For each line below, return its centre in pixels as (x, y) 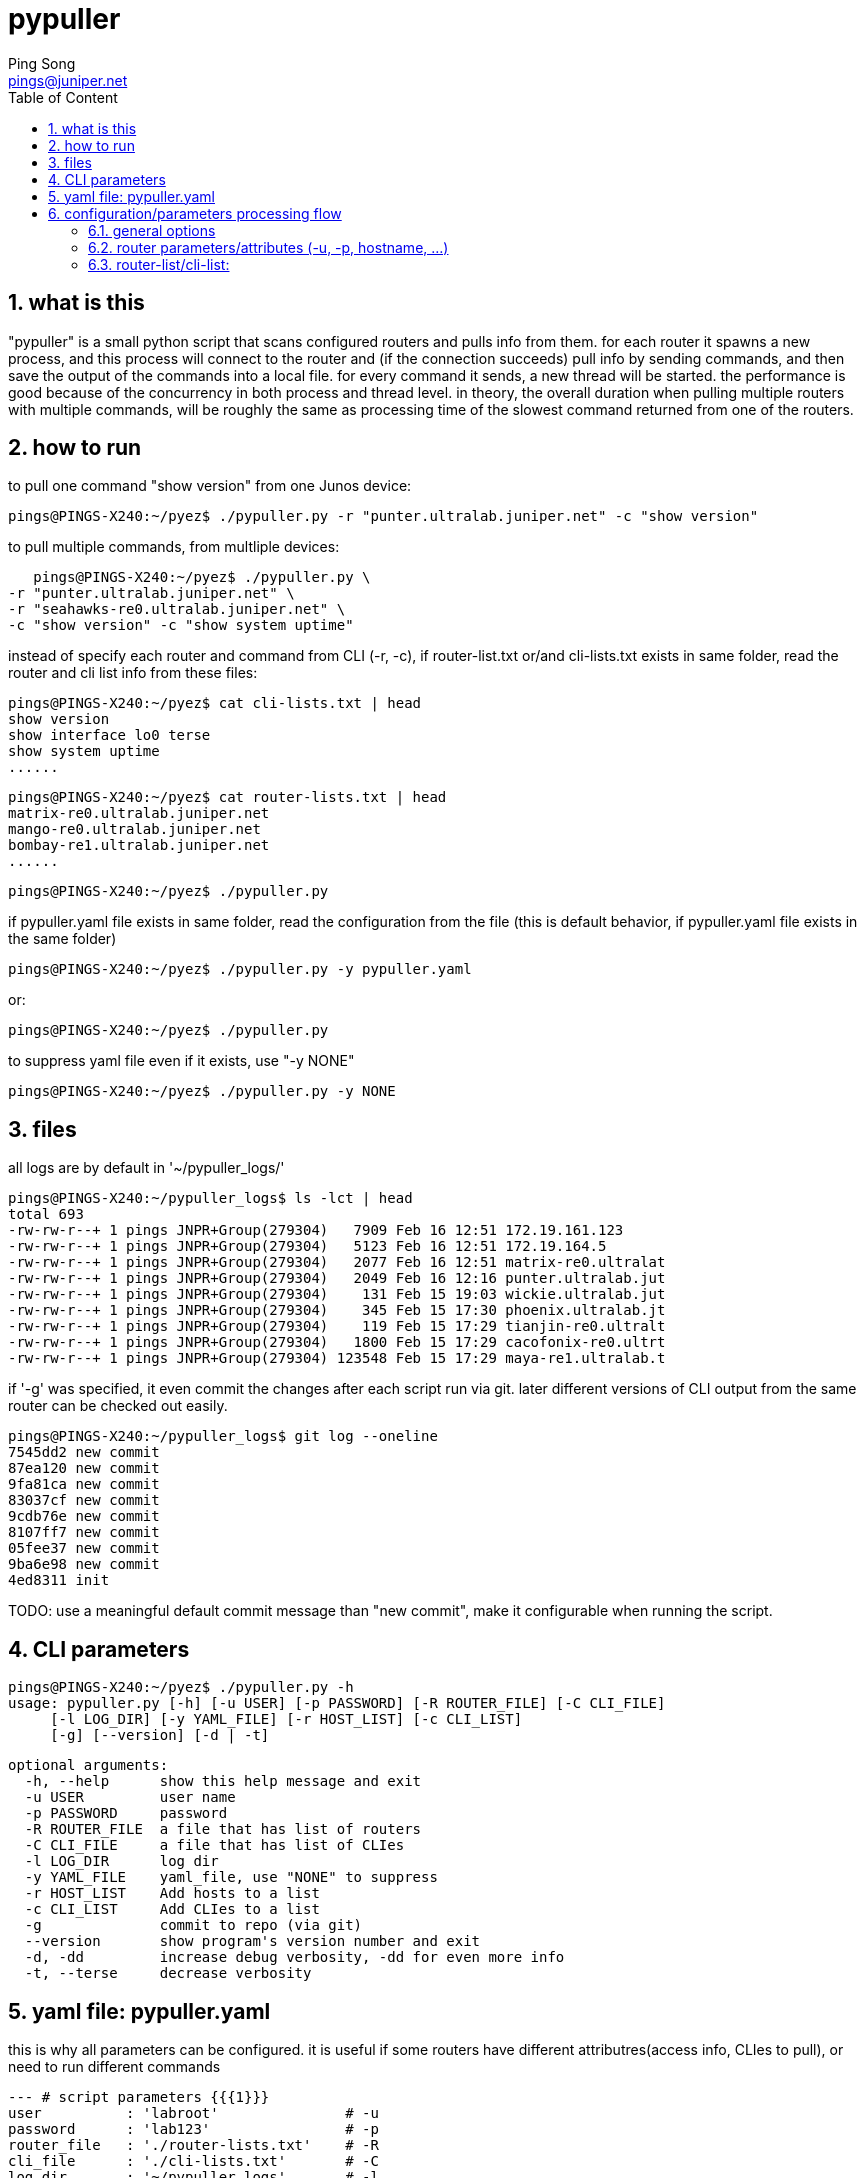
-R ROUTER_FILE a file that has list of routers (223, 1829)
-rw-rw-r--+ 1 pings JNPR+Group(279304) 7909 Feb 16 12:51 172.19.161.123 (316, 1230)
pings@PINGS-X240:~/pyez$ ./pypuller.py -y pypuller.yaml (240, 969)
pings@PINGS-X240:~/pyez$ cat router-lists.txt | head (227, 797)
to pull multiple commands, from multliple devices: (174, 547)
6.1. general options (152, 230)
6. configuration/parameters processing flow (195, 213)
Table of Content (63, 97)
